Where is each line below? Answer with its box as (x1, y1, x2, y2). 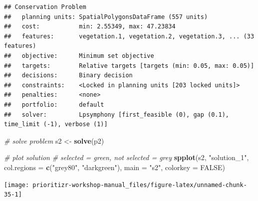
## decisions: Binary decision (4, 72, 133, 79)
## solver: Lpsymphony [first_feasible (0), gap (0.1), (4, 111, 230, 118)
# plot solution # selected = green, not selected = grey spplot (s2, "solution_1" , (4, 152, 249, 163)
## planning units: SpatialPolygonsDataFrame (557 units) (4, 13, 208, 20)
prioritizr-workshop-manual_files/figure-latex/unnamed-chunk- (32, 181, 247, 189)
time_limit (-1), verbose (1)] (4, 121, 108, 128)
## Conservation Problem (4, 3, 86, 10)
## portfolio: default (4, 101, 104, 108)
